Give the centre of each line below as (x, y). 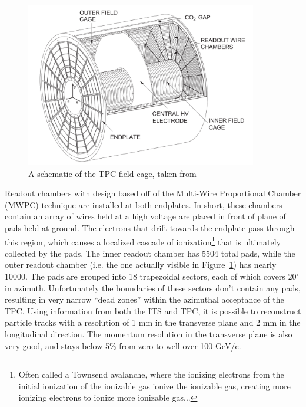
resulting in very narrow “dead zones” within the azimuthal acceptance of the (144, 299)
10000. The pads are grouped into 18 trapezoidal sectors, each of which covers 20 (151, 276)
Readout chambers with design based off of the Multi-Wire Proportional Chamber (153, 193)
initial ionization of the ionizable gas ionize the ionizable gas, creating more (154, 385)
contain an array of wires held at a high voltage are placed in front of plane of (145, 216)
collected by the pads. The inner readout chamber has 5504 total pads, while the (150, 253)
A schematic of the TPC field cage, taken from (112, 173)
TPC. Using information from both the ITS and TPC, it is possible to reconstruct (153, 311)
